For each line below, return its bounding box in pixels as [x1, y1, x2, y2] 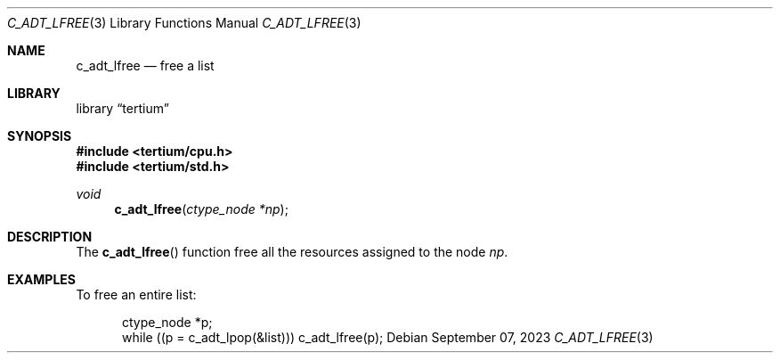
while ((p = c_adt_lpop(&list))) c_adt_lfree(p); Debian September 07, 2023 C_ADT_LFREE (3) [122, 330, 654, 345]
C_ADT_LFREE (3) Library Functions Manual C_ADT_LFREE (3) [7, 15, 362, 30]
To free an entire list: [76, 287, 197, 302]
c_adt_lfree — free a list [76, 58, 215, 73]
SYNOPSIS [7, 128, 72, 143]
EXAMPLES [7, 272, 76, 287]
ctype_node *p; [122, 315, 213, 330]
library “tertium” [76, 101, 169, 116]
